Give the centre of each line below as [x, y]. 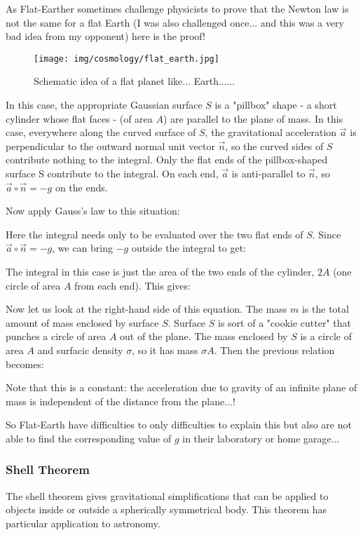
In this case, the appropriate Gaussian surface [104, 105]
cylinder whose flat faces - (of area [79, 118]
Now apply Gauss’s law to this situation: [93, 211]
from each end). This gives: [132, 285]
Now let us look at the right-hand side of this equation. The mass [146, 309]
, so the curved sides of [274, 145]
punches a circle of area [56, 336]
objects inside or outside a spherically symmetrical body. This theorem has [166, 509]
